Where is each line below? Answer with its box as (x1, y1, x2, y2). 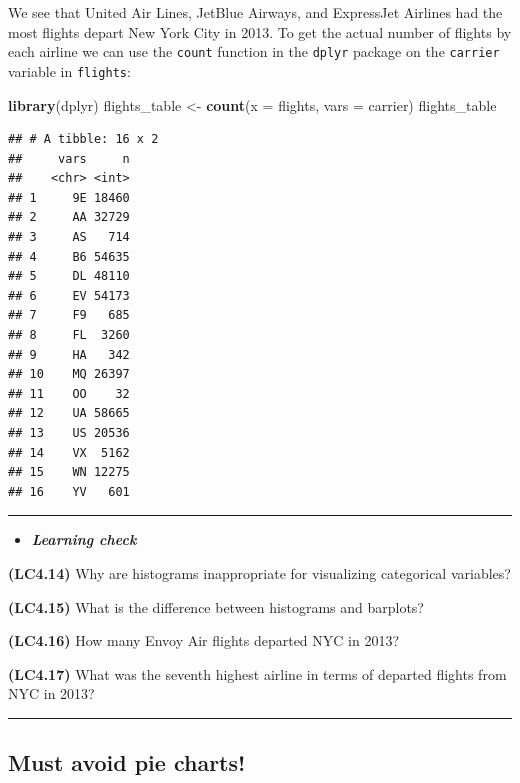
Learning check (31, 529, 137, 550)
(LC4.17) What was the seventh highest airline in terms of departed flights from (8, 663, 507, 684)
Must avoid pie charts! (8, 747, 246, 778)
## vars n (8, 151, 130, 166)
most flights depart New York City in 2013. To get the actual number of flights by (8, 21, 512, 42)
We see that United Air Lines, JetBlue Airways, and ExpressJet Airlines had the (8, 2, 503, 22)
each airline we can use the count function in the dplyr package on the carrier (8, 41, 500, 62)
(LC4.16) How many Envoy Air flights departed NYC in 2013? (8, 630, 400, 651)
